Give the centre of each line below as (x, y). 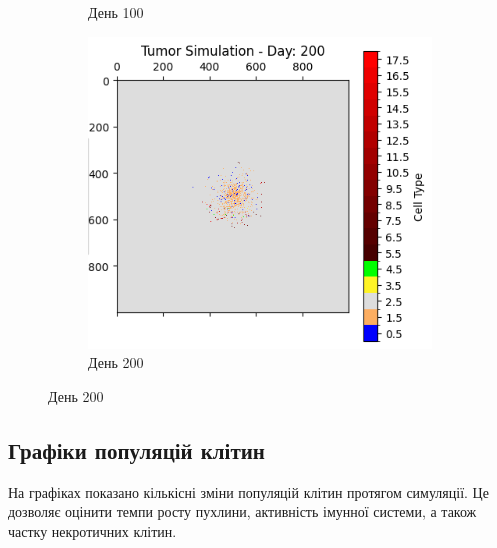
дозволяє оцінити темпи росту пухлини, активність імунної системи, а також (242, 511)
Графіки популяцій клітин (136, 449)
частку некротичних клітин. (92, 530)
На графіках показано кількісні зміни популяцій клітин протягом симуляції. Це (248, 491)
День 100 (116, 12)
